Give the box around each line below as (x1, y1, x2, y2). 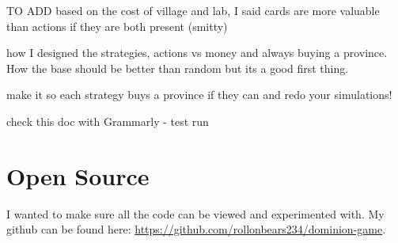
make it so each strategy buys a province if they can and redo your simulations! (6, 86, 392, 103)
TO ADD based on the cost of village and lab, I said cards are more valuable (6, 2, 380, 18)
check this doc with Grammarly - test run (6, 112, 209, 129)
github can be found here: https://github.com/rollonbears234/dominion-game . (6, 221, 386, 237)
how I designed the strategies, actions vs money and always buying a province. (6, 44, 388, 61)
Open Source (6, 159, 150, 192)
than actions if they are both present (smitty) (6, 17, 228, 34)
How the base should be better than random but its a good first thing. (6, 59, 349, 76)
